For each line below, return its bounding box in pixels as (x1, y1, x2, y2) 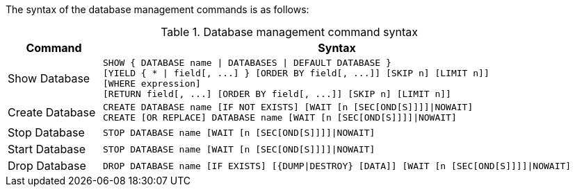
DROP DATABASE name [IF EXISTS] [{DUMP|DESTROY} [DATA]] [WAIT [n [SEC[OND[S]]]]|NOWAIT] (103, 160, 572, 171)
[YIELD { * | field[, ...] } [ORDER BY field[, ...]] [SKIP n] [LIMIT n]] (103, 68, 489, 78)
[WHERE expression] (103, 78, 201, 89)
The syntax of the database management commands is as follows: (6, 3, 309, 15)
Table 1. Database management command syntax (161, 25, 418, 39)
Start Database (8, 142, 86, 156)
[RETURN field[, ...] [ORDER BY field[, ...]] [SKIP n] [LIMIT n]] (103, 89, 451, 99)
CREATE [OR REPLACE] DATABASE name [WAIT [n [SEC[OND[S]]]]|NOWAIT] (103, 112, 457, 123)
